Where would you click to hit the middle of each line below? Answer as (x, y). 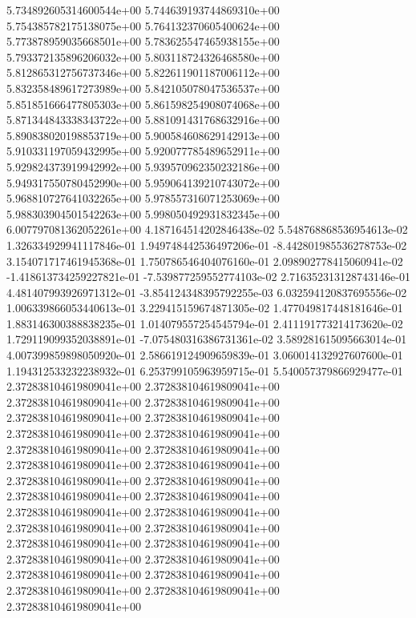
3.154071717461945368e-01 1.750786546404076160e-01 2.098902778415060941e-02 (205, 261)
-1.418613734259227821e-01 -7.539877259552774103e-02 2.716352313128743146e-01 (208, 277)
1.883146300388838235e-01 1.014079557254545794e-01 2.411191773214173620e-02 (205, 323)
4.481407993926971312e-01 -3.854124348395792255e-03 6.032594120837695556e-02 (207, 292)
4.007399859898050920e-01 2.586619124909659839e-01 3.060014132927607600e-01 (205, 355)
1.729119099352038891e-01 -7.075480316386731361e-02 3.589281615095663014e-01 (207, 339)
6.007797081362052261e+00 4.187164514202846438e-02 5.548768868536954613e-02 (207, 229)
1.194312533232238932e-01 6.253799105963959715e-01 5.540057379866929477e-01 (205, 370)
